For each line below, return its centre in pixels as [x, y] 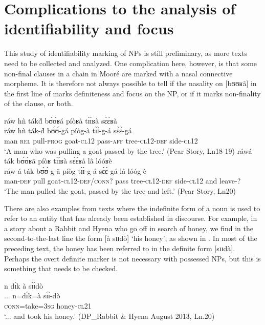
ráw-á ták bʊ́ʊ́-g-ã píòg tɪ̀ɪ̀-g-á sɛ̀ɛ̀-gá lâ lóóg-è [75, 170]
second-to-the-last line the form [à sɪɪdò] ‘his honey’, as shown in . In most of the [131, 238]
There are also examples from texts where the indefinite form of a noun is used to [132, 208]
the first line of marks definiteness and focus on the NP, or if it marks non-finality [132, 93]
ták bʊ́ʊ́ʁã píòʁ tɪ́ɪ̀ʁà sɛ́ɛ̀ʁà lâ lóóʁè [58, 161]
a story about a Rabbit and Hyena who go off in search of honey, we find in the [129, 228]
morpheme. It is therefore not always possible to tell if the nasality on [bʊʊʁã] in [130, 83]
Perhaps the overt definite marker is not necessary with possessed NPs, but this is [132, 258]
